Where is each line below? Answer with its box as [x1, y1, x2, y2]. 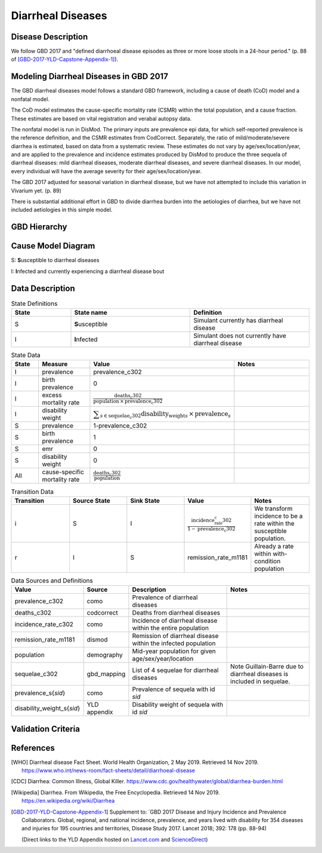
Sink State [130, 496, 160, 505]
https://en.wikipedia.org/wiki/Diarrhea [21, 797, 115, 805]
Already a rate [254, 542, 294, 550]
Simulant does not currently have [193, 332, 286, 340]
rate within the [254, 519, 295, 527]
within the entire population [132, 624, 209, 633]
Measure [42, 360, 68, 369]
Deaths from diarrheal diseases [132, 609, 221, 617]
